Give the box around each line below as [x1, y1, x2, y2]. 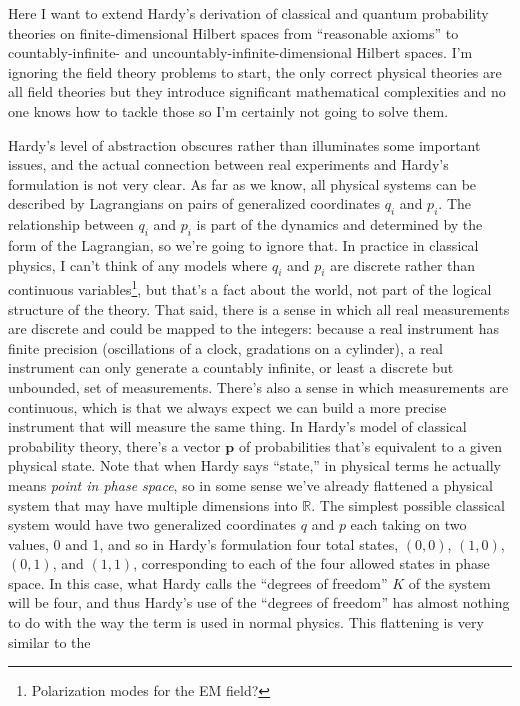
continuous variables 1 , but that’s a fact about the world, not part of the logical [8, 276, 492, 299]
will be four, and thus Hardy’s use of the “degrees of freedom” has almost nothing [8, 592, 510, 613]
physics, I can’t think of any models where [8, 254, 268, 275]
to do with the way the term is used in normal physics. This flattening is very [8, 612, 484, 633]
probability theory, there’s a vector [8, 435, 221, 456]
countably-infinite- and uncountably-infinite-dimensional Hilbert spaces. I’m [8, 42, 473, 63]
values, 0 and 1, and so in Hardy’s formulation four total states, [8, 533, 399, 554]
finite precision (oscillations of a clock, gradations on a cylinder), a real [8, 337, 443, 358]
